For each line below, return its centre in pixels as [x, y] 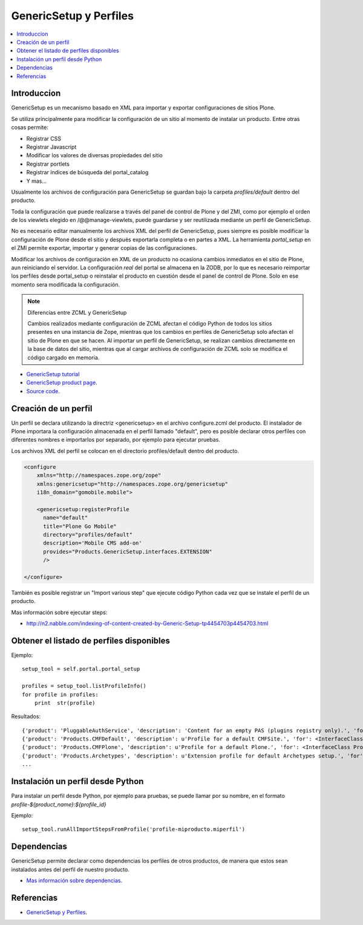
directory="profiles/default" [88, 534]
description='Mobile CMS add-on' [93, 543]
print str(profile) [65, 703]
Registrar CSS [44, 139]
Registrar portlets [48, 164]
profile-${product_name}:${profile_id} [59, 804]
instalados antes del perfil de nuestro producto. [70, 869]
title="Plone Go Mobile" [80, 526]
